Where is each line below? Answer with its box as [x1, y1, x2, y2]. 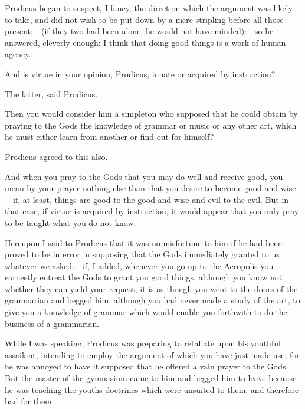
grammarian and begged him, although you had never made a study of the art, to [5, 294, 300, 306]
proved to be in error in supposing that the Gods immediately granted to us [5, 248, 280, 260]
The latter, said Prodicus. [5, 87, 98, 100]
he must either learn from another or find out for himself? [5, 130, 214, 143]
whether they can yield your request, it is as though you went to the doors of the [5, 282, 298, 295]
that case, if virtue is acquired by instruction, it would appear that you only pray [5, 205, 299, 217]
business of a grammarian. [5, 317, 100, 329]
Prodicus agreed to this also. [5, 150, 108, 162]
